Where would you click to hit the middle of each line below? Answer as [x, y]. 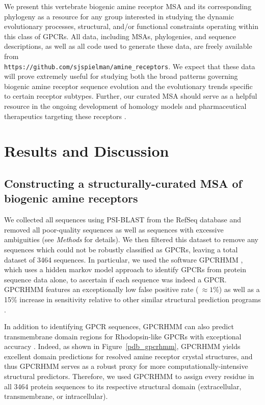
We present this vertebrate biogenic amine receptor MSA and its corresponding [128, 6]
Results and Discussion [87, 151]
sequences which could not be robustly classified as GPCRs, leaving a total [121, 249]
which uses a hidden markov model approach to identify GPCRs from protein [125, 269]
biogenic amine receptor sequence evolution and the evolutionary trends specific [128, 86]
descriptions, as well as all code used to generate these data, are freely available [128, 46]
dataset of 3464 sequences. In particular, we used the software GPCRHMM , [124, 259]
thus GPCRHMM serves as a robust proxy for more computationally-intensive [126, 366]
